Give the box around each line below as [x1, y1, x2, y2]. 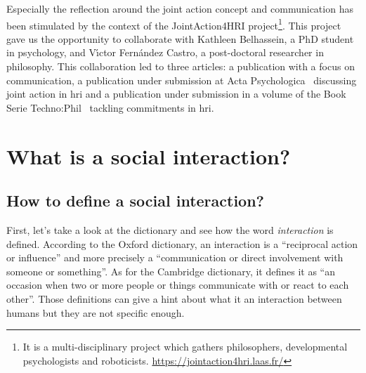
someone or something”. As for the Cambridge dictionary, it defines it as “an [6, 263, 335, 278]
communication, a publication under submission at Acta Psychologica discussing [6, 72, 357, 87]
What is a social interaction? [6, 141, 291, 170]
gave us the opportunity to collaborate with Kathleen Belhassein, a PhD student [6, 31, 354, 46]
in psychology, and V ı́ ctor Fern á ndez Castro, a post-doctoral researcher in [6, 45, 324, 60]
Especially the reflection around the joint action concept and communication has [6, 1, 353, 15]
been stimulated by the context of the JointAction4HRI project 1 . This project [6, 15, 341, 32]
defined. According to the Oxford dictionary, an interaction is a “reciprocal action [6, 236, 358, 251]
